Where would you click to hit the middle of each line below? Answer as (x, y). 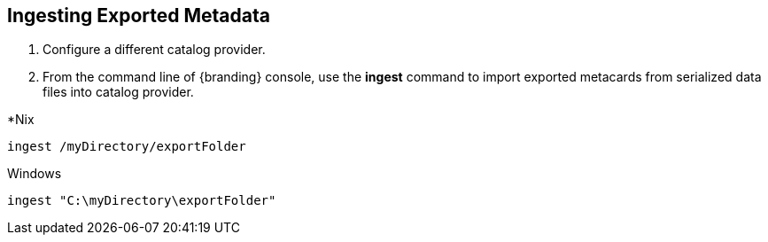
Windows (35, 174)
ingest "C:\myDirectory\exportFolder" (142, 201)
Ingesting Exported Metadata (139, 16)
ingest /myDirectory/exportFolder (127, 147)
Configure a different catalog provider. (154, 50)
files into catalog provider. (118, 92)
